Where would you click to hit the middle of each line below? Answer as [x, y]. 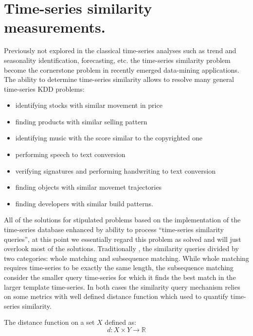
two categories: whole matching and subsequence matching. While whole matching [126, 258]
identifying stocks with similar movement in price [89, 105]
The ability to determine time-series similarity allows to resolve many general [119, 79]
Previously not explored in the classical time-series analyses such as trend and [120, 50]
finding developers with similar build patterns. [84, 203]
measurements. [55, 27]
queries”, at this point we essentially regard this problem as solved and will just [123, 239]
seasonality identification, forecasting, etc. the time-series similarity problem [117, 60]
